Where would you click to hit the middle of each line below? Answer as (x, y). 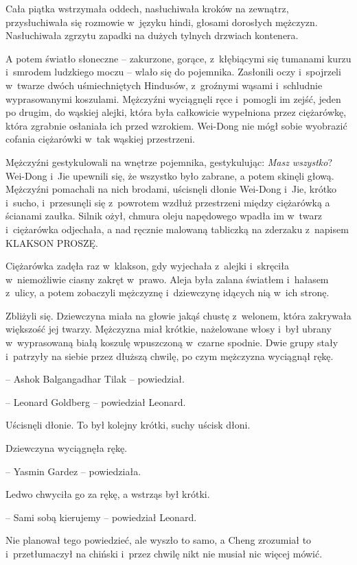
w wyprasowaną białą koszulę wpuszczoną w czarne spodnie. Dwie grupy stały (172, 342)
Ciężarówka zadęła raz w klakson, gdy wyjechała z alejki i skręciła (147, 266)
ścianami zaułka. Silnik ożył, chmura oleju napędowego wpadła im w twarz (164, 216)
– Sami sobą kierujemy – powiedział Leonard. (101, 517)
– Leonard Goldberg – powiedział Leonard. (96, 401)
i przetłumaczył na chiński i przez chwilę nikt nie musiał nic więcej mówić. (164, 553)
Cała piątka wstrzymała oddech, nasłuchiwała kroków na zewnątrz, (147, 8)
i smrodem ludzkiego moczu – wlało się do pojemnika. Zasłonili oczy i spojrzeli (173, 72)
